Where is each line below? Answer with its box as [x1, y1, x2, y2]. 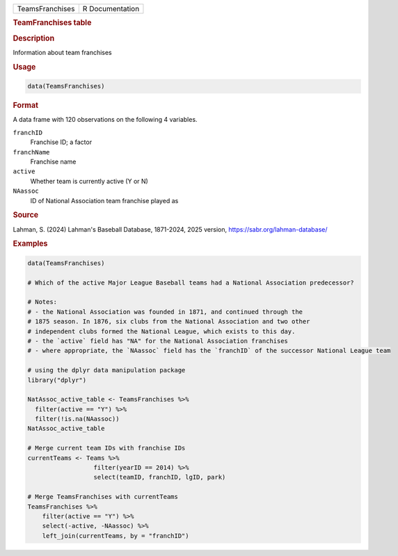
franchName [13, 148, 50, 156]
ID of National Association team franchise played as [30, 196, 179, 205]
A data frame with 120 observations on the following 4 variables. [13, 116, 198, 124]
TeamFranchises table [13, 18, 92, 28]
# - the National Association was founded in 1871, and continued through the [27, 308, 303, 316]
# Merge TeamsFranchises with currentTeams [27, 493, 179, 501]
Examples [13, 239, 48, 248]
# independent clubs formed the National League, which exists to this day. [27, 327, 296, 335]
